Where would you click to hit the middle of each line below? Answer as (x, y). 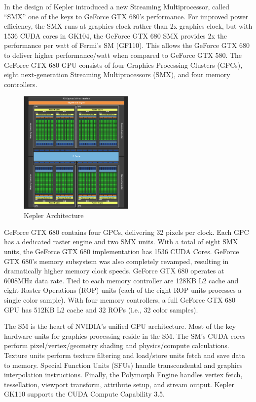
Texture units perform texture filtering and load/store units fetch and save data (125, 355)
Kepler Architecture (54, 215)
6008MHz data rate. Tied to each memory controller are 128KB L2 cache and (121, 280)
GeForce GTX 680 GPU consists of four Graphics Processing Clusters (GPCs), (123, 65)
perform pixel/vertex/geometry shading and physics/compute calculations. (117, 345)
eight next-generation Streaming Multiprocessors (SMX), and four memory (117, 74)
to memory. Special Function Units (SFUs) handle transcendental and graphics (123, 365)
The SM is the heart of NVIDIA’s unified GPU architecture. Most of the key (120, 326)
